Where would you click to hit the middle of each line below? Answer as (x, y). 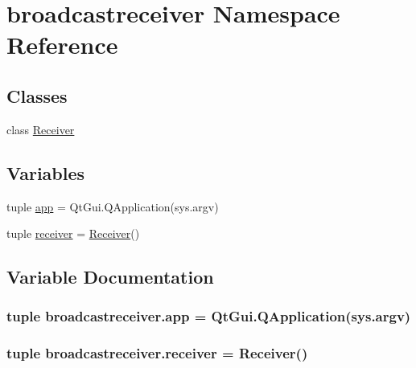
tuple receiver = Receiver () (73, 233)
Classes (37, 95)
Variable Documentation (110, 277)
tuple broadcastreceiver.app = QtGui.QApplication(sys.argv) (209, 316)
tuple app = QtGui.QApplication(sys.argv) (113, 206)
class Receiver (41, 129)
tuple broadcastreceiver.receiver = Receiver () (157, 353)
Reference (62, 45)
